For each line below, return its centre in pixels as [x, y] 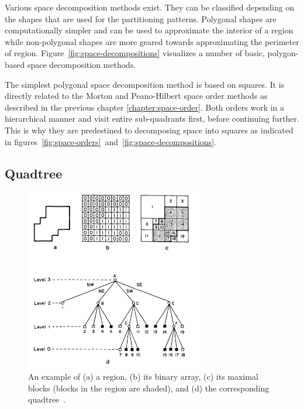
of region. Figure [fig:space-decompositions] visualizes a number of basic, [135, 53]
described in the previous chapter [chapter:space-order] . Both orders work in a [145, 107]
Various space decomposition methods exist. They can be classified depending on [150, 7]
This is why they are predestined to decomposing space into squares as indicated [149, 130]
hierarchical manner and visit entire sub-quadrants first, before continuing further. [152, 118]
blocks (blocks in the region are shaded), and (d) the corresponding [149, 388]
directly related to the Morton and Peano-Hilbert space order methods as [136, 96]
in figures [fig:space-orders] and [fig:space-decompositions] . [110, 141]
